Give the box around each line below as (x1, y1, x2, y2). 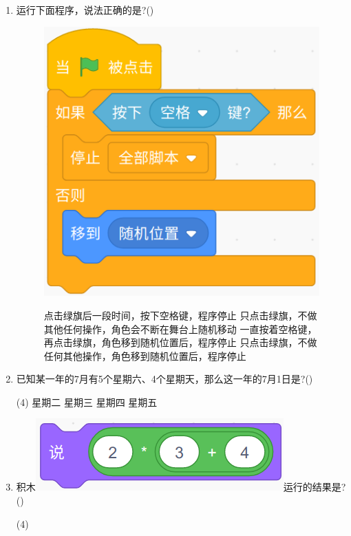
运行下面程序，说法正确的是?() (16, 3, 154, 17)
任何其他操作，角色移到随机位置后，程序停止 (43, 348, 246, 363)
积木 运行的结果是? (16, 480, 346, 494)
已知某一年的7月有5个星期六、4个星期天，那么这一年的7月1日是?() (16, 372, 313, 386)
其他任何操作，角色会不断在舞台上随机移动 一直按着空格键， (43, 321, 317, 336)
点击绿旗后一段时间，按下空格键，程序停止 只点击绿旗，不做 (43, 308, 317, 322)
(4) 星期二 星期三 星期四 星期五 (16, 394, 158, 409)
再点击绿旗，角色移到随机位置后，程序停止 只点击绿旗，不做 (43, 335, 317, 350)
